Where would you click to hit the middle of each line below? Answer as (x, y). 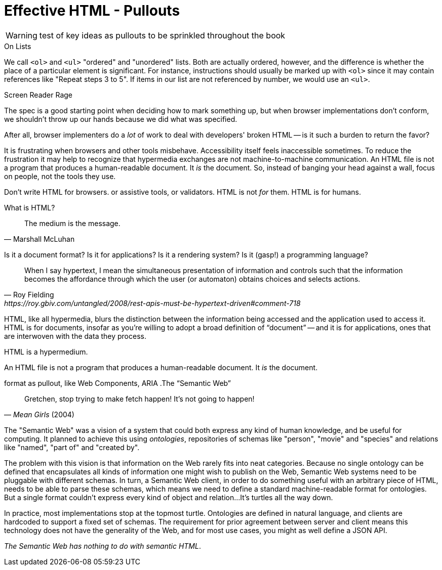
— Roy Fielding (29, 294)
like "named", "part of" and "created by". (72, 447)
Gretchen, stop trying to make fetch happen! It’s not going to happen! (139, 399)
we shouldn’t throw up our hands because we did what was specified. (121, 119)
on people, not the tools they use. (60, 176)
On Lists (18, 46)
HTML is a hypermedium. (46, 352)
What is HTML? (30, 207)
